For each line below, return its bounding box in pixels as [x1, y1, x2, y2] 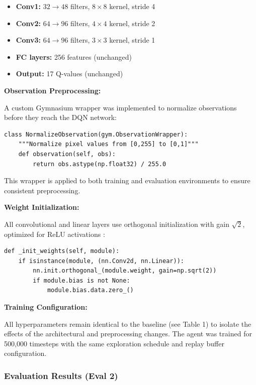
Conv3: [16, 35, 41, 45]
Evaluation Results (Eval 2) [4, 369, 118, 381]
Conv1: [16, 1, 41, 11]
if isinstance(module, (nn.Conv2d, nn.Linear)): [18, 257, 184, 265]
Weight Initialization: [4, 202, 79, 212]
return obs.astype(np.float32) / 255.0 [33, 160, 166, 168]
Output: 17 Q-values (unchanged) [16, 68, 123, 79]
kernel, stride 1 [109, 35, 155, 45]
